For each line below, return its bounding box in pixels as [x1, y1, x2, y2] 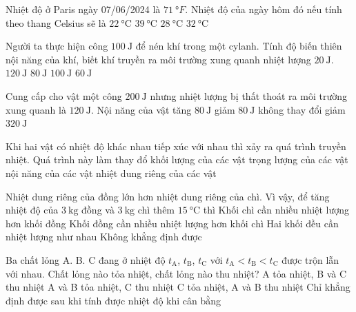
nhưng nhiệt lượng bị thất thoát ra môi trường [150, 88, 347, 103]
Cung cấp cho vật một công [6, 88, 122, 103]
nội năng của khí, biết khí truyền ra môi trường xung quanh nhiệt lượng [6, 52, 311, 66]
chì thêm [137, 202, 175, 217]
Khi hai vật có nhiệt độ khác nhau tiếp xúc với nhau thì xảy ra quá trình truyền [6, 138, 346, 153]
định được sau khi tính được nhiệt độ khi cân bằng [6, 293, 221, 307]
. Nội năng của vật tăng [90, 102, 192, 116]
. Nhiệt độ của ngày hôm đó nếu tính [185, 2, 342, 16]
